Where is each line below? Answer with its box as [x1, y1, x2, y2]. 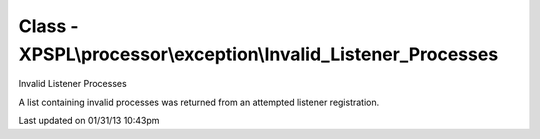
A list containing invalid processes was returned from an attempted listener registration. [18, 96, 380, 108]
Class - [18, 15, 79, 37]
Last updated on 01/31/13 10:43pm [18, 115, 160, 127]
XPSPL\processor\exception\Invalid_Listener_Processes [18, 43, 499, 65]
